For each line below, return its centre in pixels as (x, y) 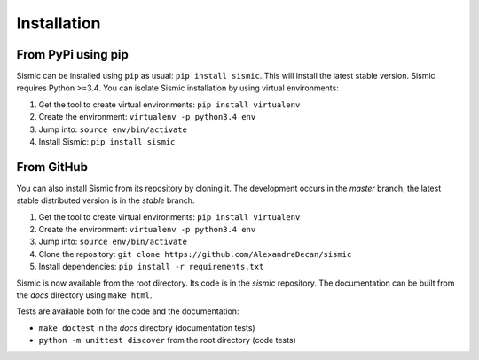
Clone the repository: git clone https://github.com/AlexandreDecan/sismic (195, 254)
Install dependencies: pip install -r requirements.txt (151, 267)
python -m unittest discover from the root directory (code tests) (167, 340)
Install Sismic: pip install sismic (107, 142)
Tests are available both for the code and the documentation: (128, 311)
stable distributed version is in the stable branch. (106, 200)
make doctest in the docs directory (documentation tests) (147, 327)
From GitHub (52, 167)
